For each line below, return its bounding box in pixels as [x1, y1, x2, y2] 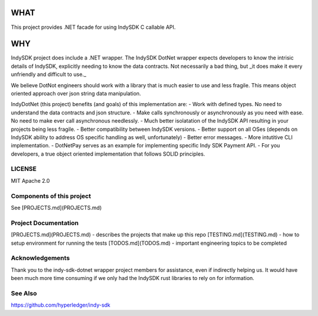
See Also [11, 289, 37, 297]
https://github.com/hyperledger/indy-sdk [11, 301, 111, 309]
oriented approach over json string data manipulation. [11, 90, 141, 97]
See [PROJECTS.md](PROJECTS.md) [11, 204, 102, 211]
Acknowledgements [11, 254, 70, 262]
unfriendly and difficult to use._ [11, 71, 87, 78]
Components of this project [11, 192, 91, 200]
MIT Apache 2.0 [11, 177, 50, 184]
